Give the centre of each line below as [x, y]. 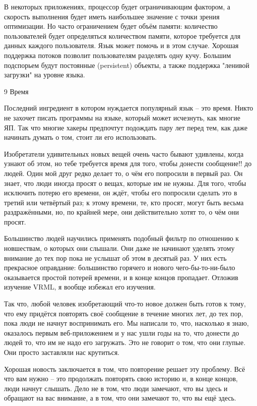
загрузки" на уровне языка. [45, 75]
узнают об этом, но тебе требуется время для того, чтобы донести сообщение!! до [128, 163]
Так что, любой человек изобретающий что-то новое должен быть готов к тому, [125, 304]
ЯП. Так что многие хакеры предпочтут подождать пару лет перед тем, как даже [126, 127]
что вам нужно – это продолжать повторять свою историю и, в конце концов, [121, 378]
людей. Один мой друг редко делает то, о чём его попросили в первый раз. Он [124, 173]
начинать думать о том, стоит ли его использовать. [80, 137]
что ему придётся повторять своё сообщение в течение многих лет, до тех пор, [124, 313]
